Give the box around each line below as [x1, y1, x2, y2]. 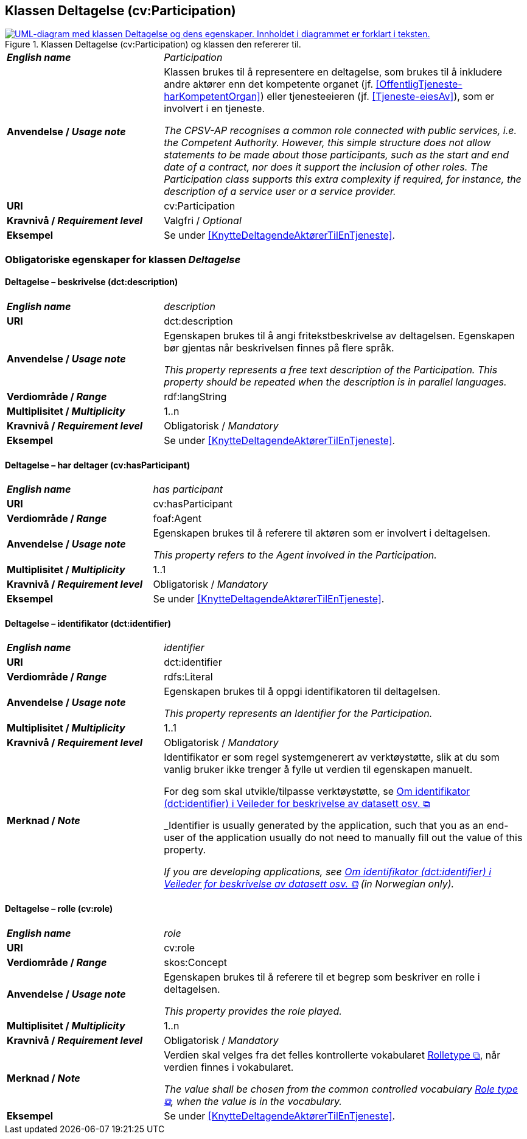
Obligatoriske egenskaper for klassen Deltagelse [5, 253, 241, 266]
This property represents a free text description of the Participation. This [164, 364, 498, 376]
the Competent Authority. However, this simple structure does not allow [164, 136, 491, 149]
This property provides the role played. [164, 1004, 342, 1017]
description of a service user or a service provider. [164, 185, 396, 198]
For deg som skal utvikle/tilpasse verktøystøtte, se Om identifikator [164, 785, 470, 798]
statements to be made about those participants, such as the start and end [164, 149, 509, 161]
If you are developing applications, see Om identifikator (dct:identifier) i [164, 866, 492, 878]
